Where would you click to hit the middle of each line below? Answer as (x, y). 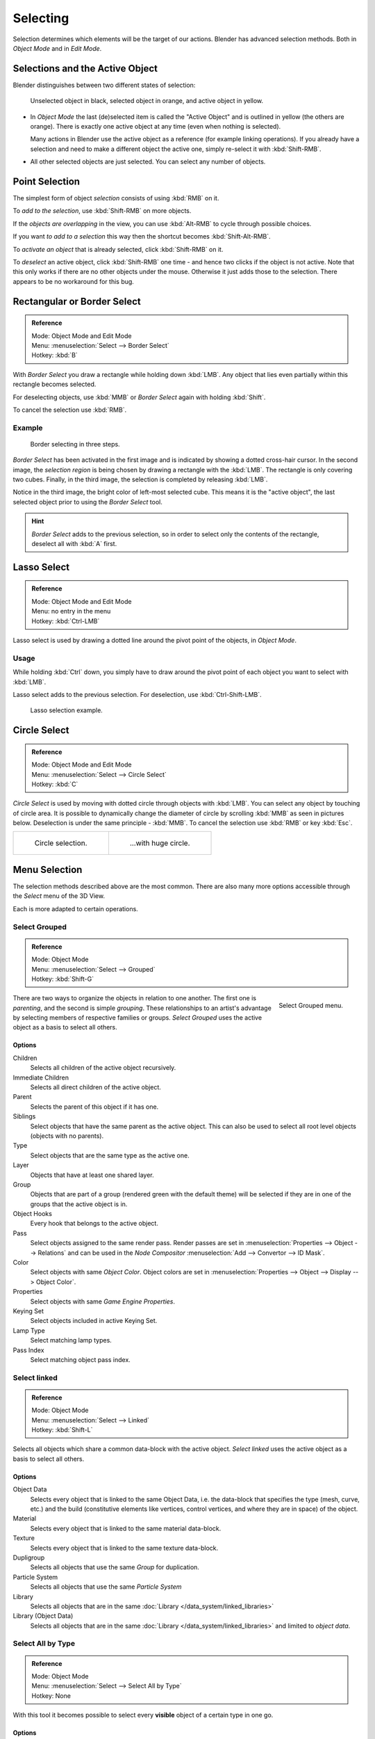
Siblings (24, 1116)
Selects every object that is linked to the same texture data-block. (124, 1548)
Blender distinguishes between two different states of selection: (104, 85)
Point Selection (46, 182)
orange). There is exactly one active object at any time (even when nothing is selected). (156, 127)
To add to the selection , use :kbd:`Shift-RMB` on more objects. (102, 211)
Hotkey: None (51, 1696)
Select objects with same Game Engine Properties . (103, 1301)
